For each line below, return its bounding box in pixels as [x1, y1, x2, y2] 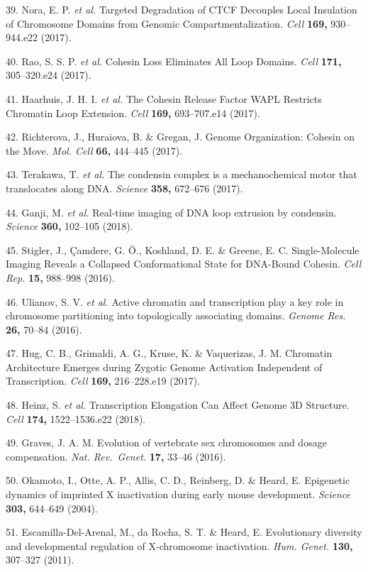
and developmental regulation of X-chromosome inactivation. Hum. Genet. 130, [6, 538, 353, 553]
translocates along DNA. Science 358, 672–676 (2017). [6, 180, 243, 195]
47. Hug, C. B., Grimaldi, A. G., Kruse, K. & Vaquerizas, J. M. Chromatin [6, 346, 333, 361]
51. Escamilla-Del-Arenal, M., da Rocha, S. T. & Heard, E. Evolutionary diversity [6, 524, 362, 539]
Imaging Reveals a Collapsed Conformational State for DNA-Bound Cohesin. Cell [6, 256, 362, 271]
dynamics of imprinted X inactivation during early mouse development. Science [6, 487, 350, 502]
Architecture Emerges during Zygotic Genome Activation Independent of [6, 359, 323, 374]
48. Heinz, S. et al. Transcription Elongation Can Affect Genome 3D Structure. [6, 397, 350, 412]
